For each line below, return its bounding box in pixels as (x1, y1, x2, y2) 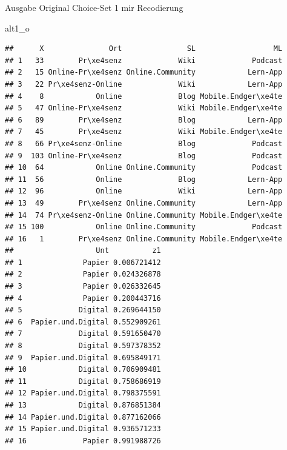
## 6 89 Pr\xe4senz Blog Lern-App (5, 115, 283, 124)
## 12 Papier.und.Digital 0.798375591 (5, 389, 161, 398)
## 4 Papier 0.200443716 (5, 294, 161, 303)
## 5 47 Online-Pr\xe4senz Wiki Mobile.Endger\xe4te (5, 104, 283, 113)
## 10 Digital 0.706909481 (5, 365, 161, 374)
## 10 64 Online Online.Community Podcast (5, 163, 283, 172)
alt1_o (5, 21, 30, 34)
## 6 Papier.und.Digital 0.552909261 (5, 317, 161, 326)
